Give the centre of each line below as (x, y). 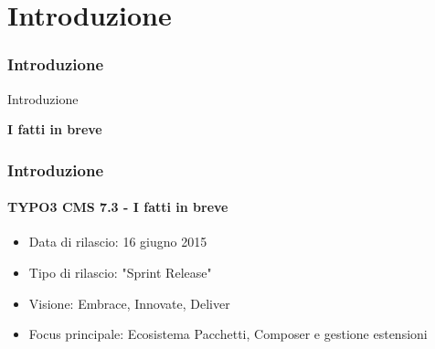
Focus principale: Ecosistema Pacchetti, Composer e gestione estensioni (228, 334)
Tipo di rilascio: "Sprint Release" (120, 273)
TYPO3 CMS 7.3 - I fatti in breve (118, 207)
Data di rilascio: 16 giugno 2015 (118, 242)
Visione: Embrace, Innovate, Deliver (129, 303)
